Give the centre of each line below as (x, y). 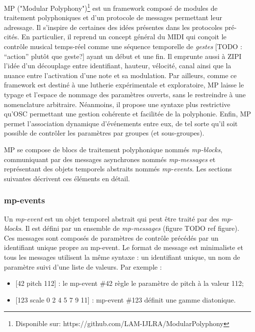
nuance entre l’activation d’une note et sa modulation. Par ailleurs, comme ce (120, 75)
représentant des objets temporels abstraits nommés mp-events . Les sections (118, 169)
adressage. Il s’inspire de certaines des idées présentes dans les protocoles (113, 27)
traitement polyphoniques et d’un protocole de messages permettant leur (113, 17)
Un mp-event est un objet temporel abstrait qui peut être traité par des (112, 218)
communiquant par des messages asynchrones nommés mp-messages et (110, 159)
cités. (12, 37)
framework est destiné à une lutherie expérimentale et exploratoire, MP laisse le (124, 85)
